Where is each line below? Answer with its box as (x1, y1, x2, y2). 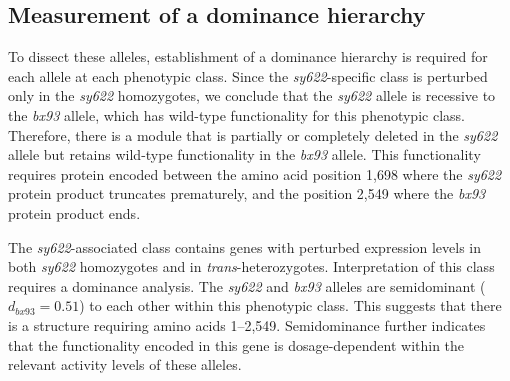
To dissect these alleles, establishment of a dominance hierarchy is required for (8, 46, 488, 67)
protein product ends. (8, 202, 141, 223)
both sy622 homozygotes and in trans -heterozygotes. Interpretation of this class (8, 256, 495, 277)
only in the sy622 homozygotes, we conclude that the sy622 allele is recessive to (8, 85, 496, 106)
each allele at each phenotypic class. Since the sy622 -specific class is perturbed (8, 65, 488, 86)
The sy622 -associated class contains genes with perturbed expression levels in (8, 236, 482, 257)
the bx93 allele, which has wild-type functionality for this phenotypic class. (8, 104, 465, 125)
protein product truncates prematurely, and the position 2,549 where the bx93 (8, 183, 486, 204)
